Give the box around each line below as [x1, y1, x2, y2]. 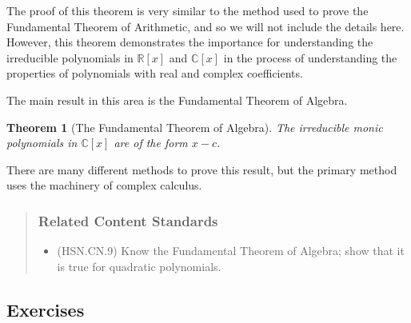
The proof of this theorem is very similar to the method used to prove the [6, 2, 369, 18]
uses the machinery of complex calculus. [6, 177, 202, 193]
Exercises [6, 297, 85, 321]
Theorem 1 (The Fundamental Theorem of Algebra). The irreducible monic [6, 118, 383, 135]
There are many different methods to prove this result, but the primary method [6, 161, 397, 177]
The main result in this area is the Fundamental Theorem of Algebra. [6, 91, 348, 108]
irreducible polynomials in [6, 49, 134, 66]
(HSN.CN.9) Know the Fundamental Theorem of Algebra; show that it [57, 242, 405, 259]
